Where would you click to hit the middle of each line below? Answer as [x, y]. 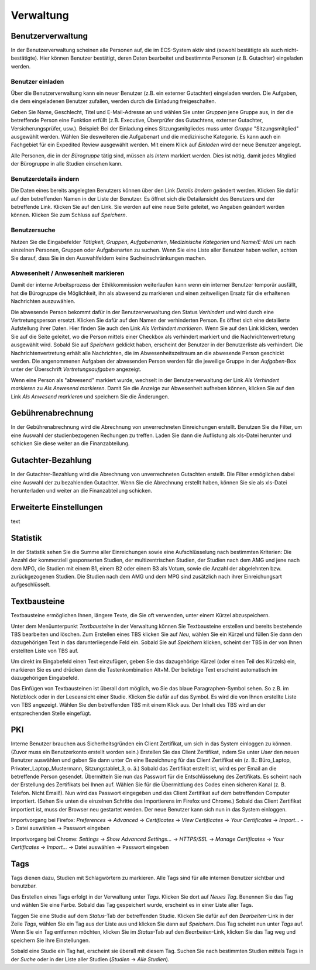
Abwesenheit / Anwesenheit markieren [68, 273]
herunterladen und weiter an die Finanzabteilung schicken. [81, 490]
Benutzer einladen [37, 81]
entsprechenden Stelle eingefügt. [51, 713]
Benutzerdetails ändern [45, 178]
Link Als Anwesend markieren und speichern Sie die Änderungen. [90, 396]
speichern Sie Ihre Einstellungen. [50, 940]
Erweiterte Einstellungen [57, 507]
